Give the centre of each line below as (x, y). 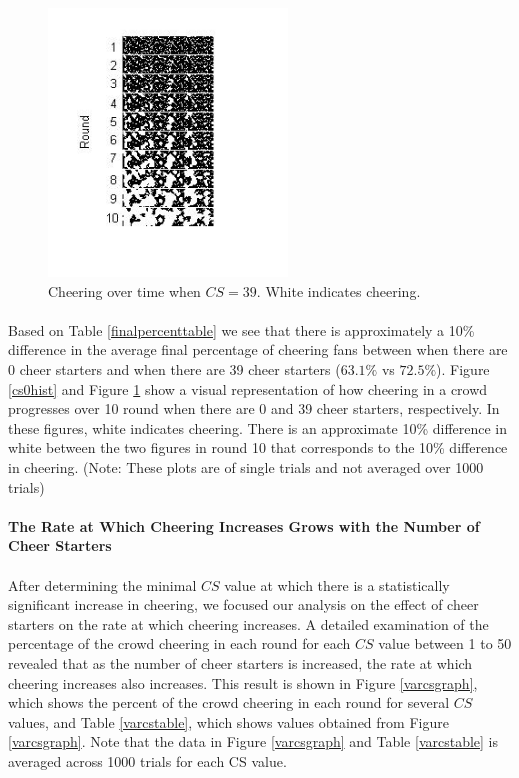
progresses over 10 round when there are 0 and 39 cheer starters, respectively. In (254, 408)
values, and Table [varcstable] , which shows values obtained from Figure (228, 721)
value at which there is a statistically (337, 584)
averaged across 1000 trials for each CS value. (147, 760)
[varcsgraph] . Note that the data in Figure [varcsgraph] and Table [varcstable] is (253, 741)
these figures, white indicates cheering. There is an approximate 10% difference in (258, 427)
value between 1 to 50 (445, 643)
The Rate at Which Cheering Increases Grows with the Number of (244, 525)
